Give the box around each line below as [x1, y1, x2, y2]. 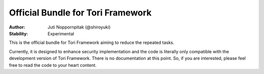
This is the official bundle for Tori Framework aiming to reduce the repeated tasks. [9, 40, 175, 45]
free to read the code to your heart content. [9, 62, 97, 68]
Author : [9, 24, 25, 30]
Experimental [47, 30, 74, 36]
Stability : [9, 30, 28, 36]
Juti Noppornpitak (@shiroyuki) [47, 24, 111, 30]
